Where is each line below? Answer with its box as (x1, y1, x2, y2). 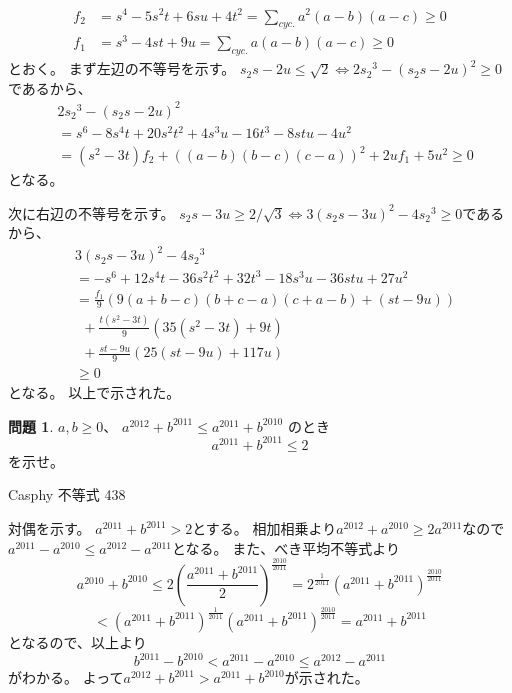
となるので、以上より (8, 631, 147, 652)
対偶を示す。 (8, 518, 91, 539)
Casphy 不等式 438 (8, 484, 126, 505)
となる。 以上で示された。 (8, 382, 181, 403)
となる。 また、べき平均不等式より (172, 537, 400, 558)
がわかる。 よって (8, 667, 124, 688)
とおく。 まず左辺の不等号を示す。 (8, 58, 236, 79)
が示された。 (284, 667, 369, 688)
